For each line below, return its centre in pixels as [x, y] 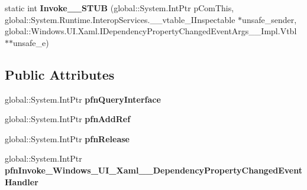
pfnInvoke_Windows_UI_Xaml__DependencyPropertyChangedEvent [153, 170]
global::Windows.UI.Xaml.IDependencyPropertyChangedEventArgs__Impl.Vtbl [151, 31]
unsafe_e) [31, 42]
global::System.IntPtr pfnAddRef [68, 119]
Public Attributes [60, 74]
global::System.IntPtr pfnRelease [67, 138]
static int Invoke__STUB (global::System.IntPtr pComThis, [119, 8]
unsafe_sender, [269, 19]
